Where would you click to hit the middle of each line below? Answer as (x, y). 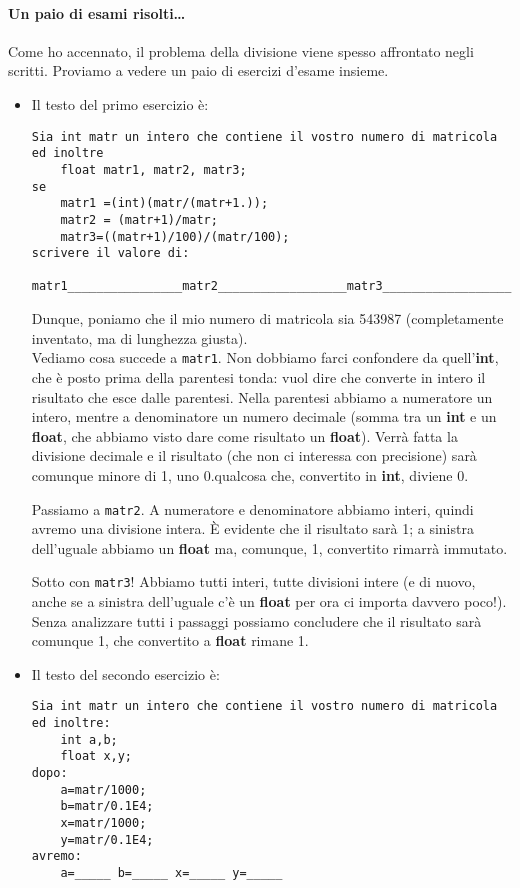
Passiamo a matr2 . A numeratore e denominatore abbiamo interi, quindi (252, 508)
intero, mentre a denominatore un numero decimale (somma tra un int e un (264, 416)
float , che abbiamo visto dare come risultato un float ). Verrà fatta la (244, 435)
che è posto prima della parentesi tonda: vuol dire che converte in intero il (258, 376)
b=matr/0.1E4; (107, 806)
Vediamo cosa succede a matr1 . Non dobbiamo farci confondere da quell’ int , (265, 357)
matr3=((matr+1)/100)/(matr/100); (175, 236)
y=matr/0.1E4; (107, 839)
